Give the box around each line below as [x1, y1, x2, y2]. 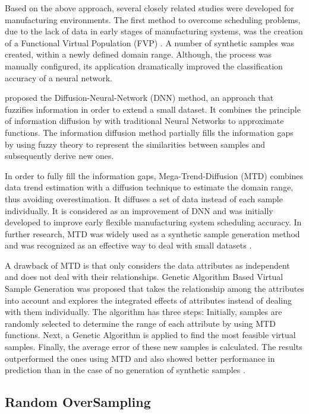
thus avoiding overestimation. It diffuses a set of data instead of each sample [5, 192, 283, 205]
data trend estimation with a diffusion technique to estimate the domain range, [5, 181, 294, 193]
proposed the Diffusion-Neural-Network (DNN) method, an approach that [5, 91, 274, 104]
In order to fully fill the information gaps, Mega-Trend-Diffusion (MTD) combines [5, 169, 304, 181]
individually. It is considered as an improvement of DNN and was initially [5, 204, 273, 216]
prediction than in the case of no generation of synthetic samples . [5, 364, 245, 376]
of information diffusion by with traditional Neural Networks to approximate [5, 114, 284, 127]
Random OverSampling [5, 393, 151, 411]
